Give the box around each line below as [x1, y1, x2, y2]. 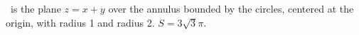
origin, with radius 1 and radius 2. [6, 15, 155, 29]
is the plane [10, 1, 61, 15]
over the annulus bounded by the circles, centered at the [108, 1, 354, 15]
